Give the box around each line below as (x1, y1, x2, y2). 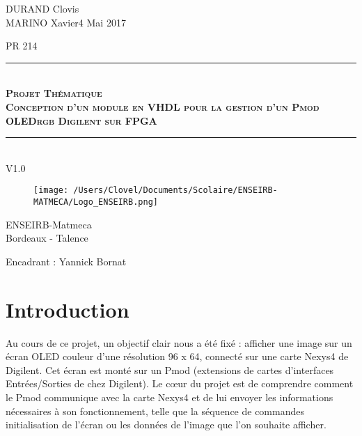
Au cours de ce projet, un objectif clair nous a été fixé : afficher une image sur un (6, 335, 352, 350)
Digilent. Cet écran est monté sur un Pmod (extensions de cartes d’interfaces (6, 362, 334, 377)
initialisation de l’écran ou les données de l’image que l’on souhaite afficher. (6, 417, 326, 432)
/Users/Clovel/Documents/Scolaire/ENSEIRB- (73, 185, 278, 196)
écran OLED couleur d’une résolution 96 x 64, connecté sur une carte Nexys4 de (6, 349, 349, 364)
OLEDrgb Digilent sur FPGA (6, 113, 157, 127)
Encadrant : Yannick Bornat (6, 254, 127, 268)
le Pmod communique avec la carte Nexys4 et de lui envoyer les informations (6, 389, 333, 404)
